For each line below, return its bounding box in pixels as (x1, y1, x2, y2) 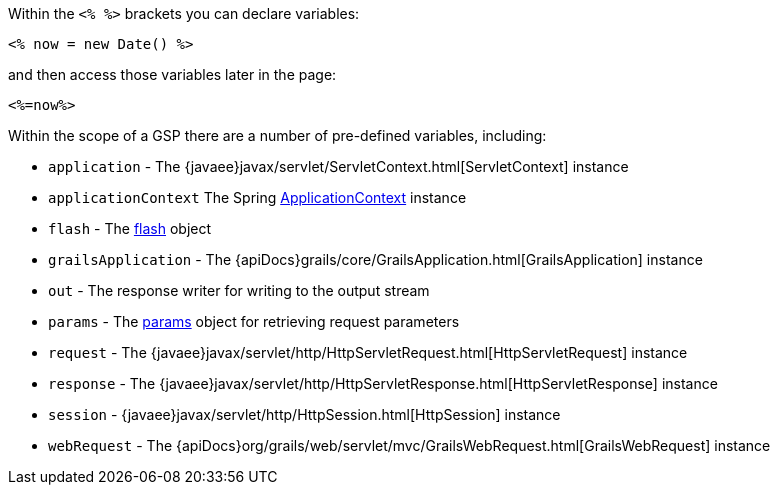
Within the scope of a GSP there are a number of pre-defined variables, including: (8, 127, 547, 144)
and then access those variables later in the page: (8, 66, 337, 83)
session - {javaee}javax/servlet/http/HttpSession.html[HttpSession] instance (48, 406, 561, 423)
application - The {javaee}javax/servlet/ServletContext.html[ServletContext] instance (48, 158, 629, 175)
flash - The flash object (48, 220, 212, 237)
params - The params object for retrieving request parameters (48, 313, 460, 330)
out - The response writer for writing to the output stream (48, 282, 430, 299)
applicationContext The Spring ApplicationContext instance (48, 189, 467, 206)
